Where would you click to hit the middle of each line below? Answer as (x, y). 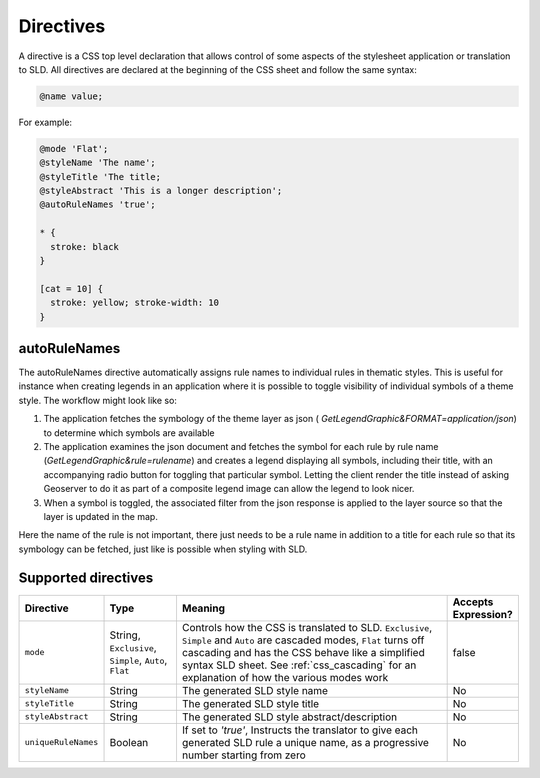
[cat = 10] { (71, 288)
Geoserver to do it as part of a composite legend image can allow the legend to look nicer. (229, 489)
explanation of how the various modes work (285, 677)
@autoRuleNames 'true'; (98, 204)
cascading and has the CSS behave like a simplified (303, 652)
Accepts (473, 602)
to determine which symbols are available (129, 432)
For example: (45, 122)
